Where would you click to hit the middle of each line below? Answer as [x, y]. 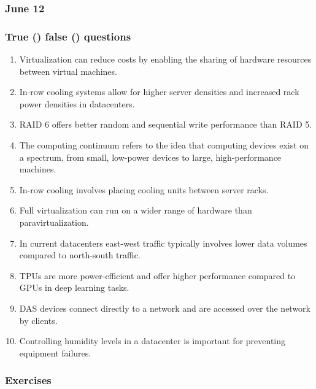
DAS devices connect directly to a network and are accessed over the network [165, 308]
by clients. [38, 320]
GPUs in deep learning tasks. [74, 287]
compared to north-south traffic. [80, 255]
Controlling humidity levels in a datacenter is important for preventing [152, 341]
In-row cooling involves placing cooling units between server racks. [144, 189]
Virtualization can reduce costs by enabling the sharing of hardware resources [165, 59]
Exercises [28, 380]
